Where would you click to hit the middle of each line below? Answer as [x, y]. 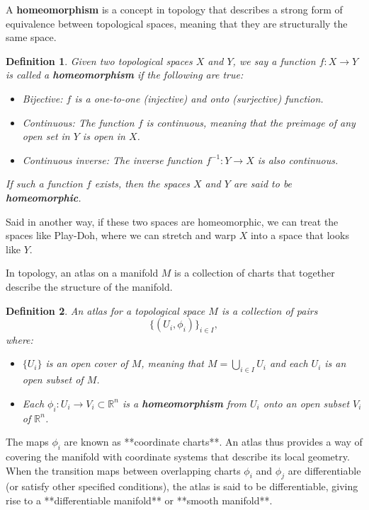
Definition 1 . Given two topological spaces [99, 60]
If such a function [44, 184]
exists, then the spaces [142, 184]
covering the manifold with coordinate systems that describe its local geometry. [178, 457]
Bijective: [42, 98]
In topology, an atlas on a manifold [82, 273]
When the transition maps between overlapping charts [123, 470]
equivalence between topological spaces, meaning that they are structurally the [177, 23]
